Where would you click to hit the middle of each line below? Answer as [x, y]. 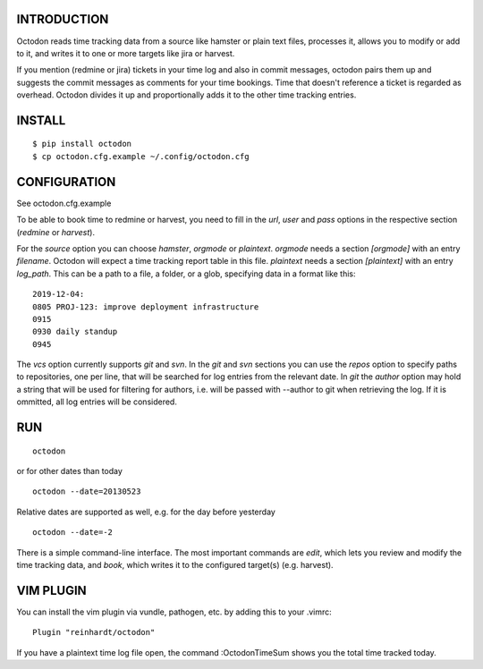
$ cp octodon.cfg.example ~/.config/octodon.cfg [141, 156]
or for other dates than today [69, 471]
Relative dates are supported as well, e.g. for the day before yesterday [146, 512]
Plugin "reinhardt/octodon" [94, 632]
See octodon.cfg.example [64, 203]
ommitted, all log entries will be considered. [97, 402]
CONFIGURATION [66, 182]
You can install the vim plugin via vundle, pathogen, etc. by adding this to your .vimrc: [174, 612]
